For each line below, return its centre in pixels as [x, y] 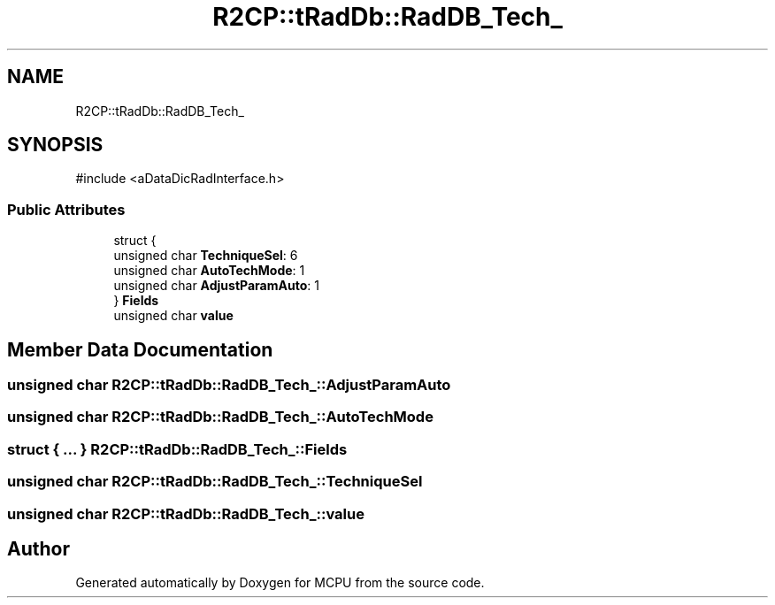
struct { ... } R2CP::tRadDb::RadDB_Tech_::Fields [177, 449]
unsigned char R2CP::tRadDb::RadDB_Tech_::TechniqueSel [215, 482]
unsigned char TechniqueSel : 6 [206, 256]
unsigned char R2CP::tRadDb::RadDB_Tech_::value [186, 513]
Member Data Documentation [140, 349]
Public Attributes [66, 209]
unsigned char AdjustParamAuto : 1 [216, 286]
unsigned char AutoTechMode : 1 [209, 271]
